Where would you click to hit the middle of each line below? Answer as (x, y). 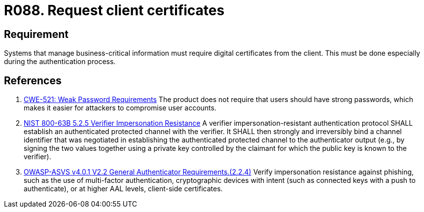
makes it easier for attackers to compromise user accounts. (120, 108)
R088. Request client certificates (114, 10)
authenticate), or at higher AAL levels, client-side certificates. (123, 189)
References (33, 80)
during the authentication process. (60, 62)
